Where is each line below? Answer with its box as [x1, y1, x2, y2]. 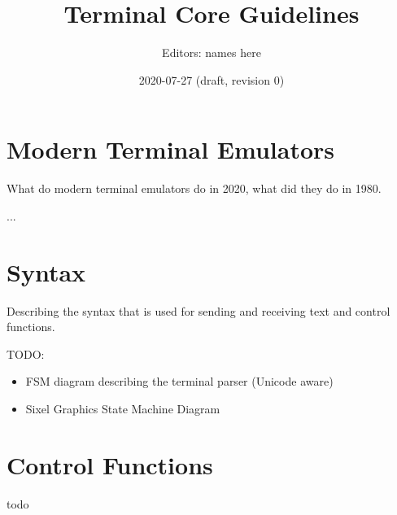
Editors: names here [162, 44, 261, 61]
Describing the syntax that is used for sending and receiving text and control [7, 302, 390, 319]
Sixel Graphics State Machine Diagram [25, 399, 220, 417]
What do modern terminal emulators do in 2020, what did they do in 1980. [7, 180, 382, 197]
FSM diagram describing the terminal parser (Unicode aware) [25, 373, 334, 390]
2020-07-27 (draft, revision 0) [138, 71, 285, 88]
